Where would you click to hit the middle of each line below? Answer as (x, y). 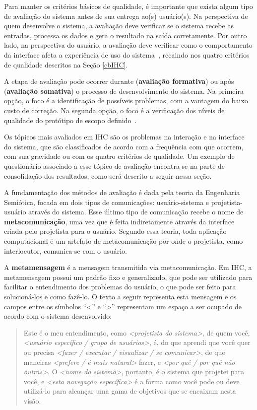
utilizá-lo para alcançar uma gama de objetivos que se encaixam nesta (130, 391)
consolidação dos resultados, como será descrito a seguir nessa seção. (108, 175)
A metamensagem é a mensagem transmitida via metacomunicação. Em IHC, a (128, 267)
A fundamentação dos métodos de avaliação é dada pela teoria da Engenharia (122, 192)
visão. (32, 400)
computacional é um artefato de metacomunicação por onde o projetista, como (124, 241)
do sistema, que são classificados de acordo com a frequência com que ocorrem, (124, 146)
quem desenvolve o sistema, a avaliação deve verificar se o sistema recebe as (119, 26)
